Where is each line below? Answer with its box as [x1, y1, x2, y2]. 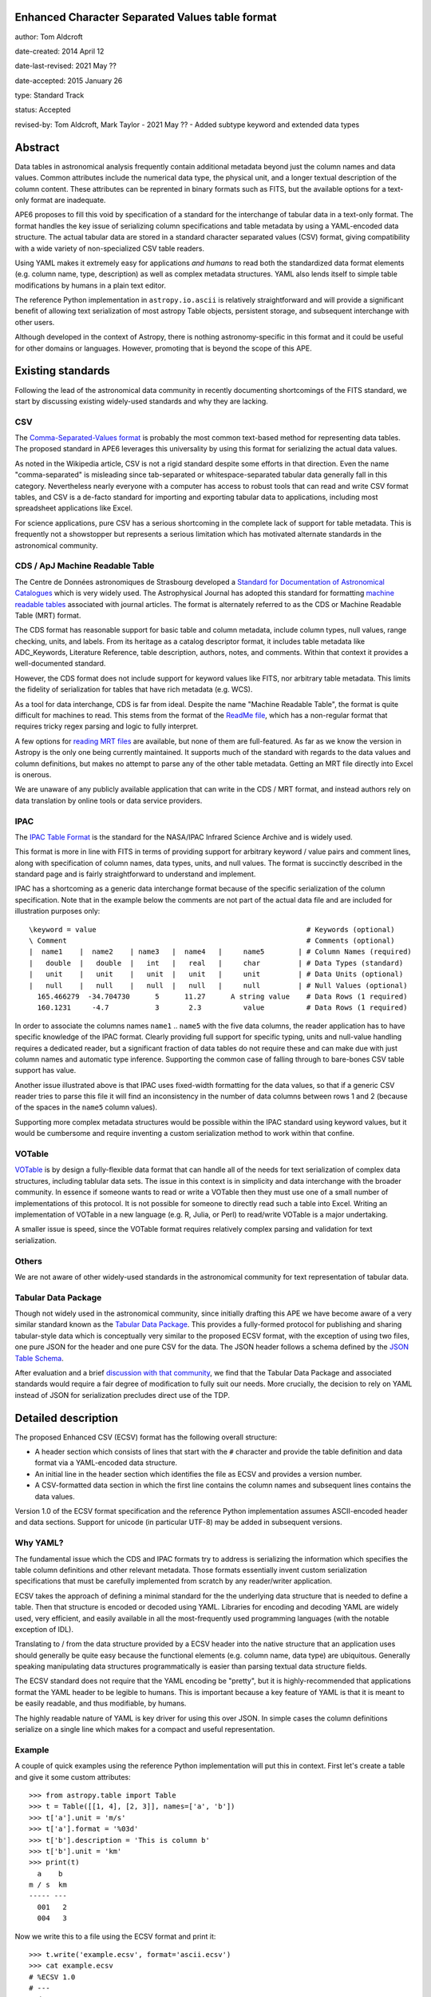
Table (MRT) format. [14, 610, 81, 620]
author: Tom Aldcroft [14, 32, 83, 42]
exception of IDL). [14, 1624, 73, 1634]
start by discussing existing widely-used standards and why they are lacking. [14, 396, 269, 406]
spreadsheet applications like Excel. [14, 503, 133, 513]
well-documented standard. [14, 659, 106, 669]
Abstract [14, 141, 60, 154]
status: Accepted [14, 105, 71, 115]
